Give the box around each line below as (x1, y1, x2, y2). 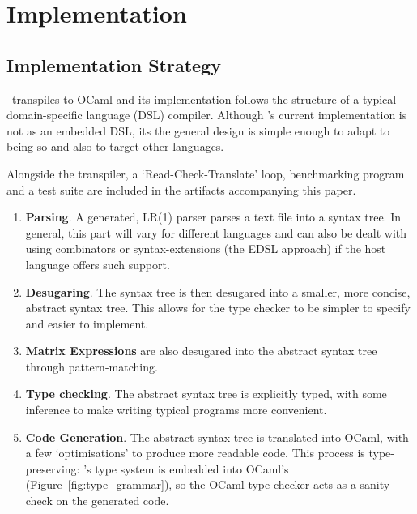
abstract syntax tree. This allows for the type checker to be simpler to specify (25, 299, 411, 316)
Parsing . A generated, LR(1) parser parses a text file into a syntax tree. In (25, 208, 401, 225)
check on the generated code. (25, 492, 169, 509)
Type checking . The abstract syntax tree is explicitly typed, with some (25, 385, 387, 402)
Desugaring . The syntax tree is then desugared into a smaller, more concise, (25, 283, 411, 300)
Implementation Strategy (6, 52, 221, 77)
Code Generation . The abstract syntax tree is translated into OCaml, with (25, 428, 409, 445)
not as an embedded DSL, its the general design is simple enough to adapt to (6, 122, 390, 139)
